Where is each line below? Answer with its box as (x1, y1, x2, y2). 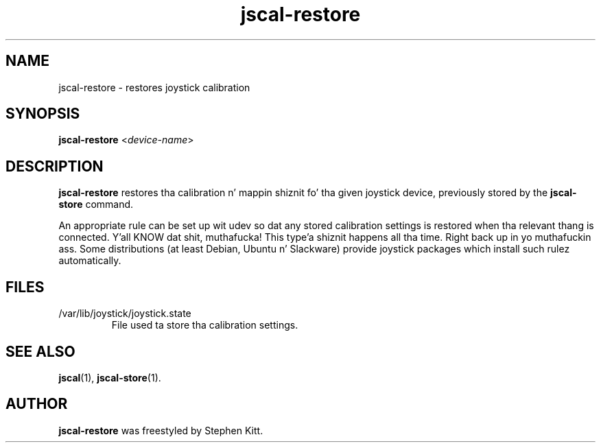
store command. (58, 198, 134, 211)
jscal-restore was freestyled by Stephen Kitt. (58, 424, 263, 436)
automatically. (58, 255, 121, 267)
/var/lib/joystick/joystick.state (58, 307, 191, 320)
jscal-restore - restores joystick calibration (58, 81, 250, 93)
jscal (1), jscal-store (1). (58, 371, 161, 384)
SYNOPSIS (5, 105, 80, 123)
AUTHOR (5, 395, 68, 413)
